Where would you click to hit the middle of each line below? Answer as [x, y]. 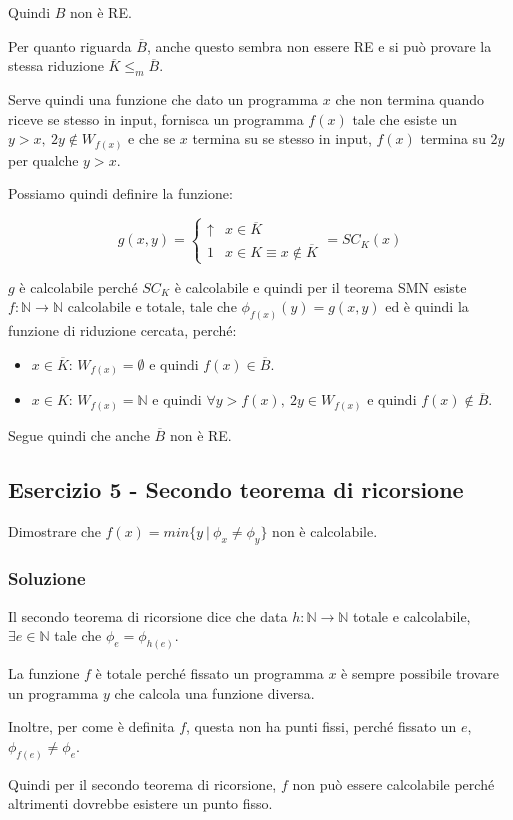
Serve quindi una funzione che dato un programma [163, 98]
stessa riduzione [56, 65]
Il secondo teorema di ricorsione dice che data [148, 615]
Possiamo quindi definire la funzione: [120, 193]
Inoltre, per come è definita [91, 726]
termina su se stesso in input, [282, 138]
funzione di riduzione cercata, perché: [122, 330]
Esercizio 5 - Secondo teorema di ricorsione [236, 488]
